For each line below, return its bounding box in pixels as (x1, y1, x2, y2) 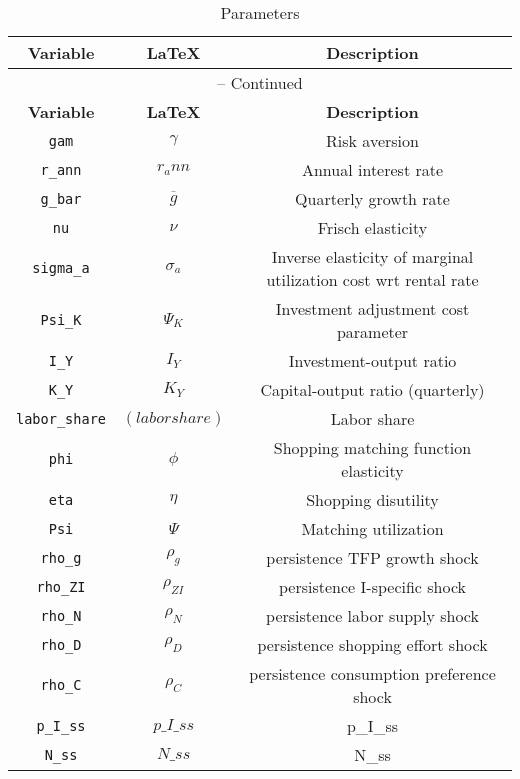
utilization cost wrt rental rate (266, 268, 479, 291)
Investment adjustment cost (275, 297, 470, 320)
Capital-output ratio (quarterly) (260, 378, 485, 401)
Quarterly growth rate (295, 187, 450, 210)
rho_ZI (36, 578, 86, 595)
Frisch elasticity (317, 216, 428, 239)
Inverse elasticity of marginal (271, 245, 474, 268)
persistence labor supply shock (266, 604, 479, 627)
